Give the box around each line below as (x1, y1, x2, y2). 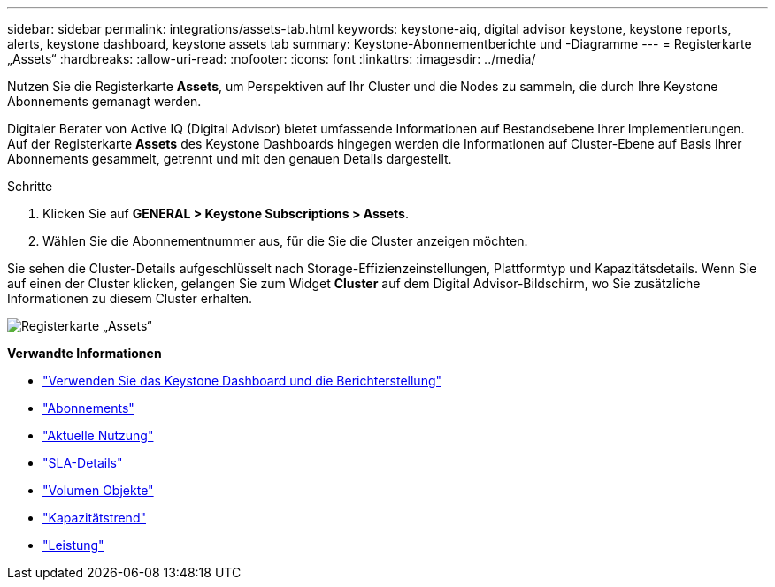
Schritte (7, 179, 53, 194)
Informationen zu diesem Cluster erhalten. (7, 291, 253, 306)
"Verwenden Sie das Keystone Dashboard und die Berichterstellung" (42, 373, 442, 388)
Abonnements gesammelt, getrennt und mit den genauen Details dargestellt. (7, 151, 452, 166)
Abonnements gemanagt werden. (7, 94, 202, 109)
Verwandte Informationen (7, 346, 162, 361)
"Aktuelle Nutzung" (42, 428, 154, 443)
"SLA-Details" (42, 455, 123, 470)
